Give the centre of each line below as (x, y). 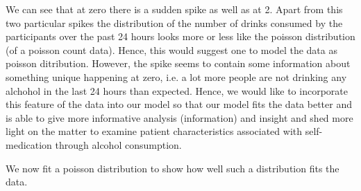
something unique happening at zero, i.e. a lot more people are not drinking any (176, 76)
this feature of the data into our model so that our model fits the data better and (179, 104)
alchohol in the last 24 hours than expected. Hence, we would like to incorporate (177, 90)
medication (29, 144)
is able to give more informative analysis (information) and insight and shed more (179, 117)
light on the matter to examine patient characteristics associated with (154, 131)
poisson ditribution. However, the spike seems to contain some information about (178, 63)
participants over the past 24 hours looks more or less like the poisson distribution (180, 36)
